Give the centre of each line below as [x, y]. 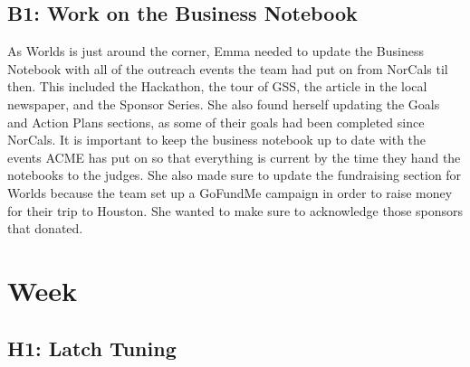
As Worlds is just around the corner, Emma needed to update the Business [216, 51]
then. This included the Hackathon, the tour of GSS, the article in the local [217, 86]
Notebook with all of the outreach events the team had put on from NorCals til [228, 68]
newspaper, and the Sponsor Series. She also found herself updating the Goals [224, 104]
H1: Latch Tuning [92, 348]
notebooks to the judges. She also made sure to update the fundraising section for [235, 175]
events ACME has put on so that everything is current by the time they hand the [234, 157]
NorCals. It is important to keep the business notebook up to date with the [217, 140]
